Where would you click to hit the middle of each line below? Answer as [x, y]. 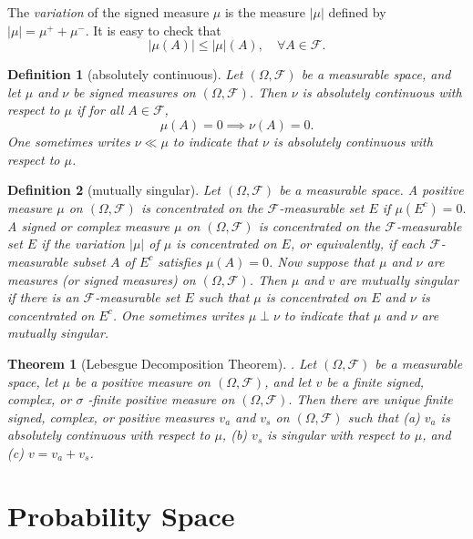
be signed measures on [134, 92]
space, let [33, 381]
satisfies [180, 261]
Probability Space [121, 515]
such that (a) [384, 417]
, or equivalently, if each [358, 244]
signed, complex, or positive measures [111, 417]
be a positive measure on [142, 381]
